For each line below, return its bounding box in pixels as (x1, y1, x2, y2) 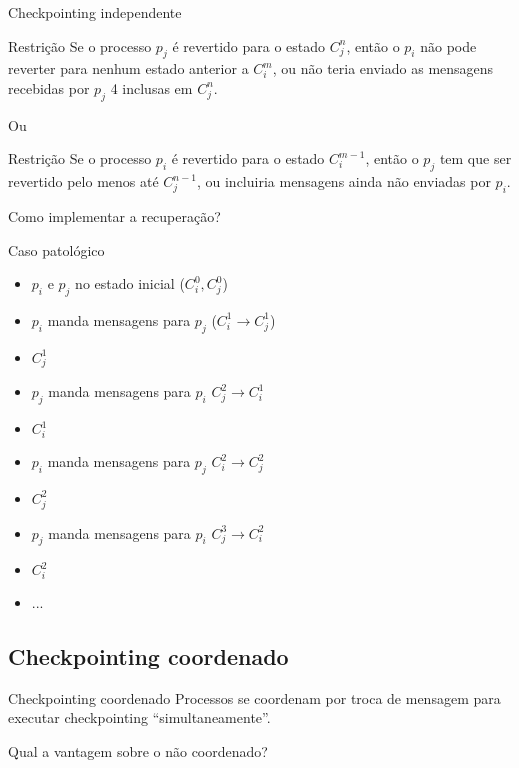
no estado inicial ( (75, 273, 185, 294)
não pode (420, 35, 477, 56)
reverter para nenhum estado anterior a (8, 58, 249, 79)
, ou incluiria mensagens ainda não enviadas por (196, 171, 491, 192)
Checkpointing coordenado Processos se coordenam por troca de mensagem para (8, 687, 501, 708)
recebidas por (8, 77, 90, 98)
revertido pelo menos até (8, 171, 159, 192)
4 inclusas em (110, 77, 193, 98)
